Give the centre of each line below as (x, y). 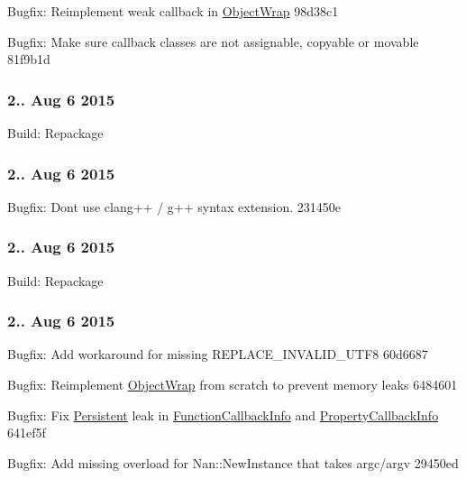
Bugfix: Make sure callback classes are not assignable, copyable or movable (213, 41)
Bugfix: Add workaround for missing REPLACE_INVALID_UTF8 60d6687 (218, 354)
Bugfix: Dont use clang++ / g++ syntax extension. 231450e (174, 206)
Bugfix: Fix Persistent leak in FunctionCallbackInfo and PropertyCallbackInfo (223, 415)
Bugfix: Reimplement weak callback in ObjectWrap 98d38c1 (173, 11)
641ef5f (27, 433)
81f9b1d (29, 59)
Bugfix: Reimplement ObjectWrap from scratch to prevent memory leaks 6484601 (233, 385)
